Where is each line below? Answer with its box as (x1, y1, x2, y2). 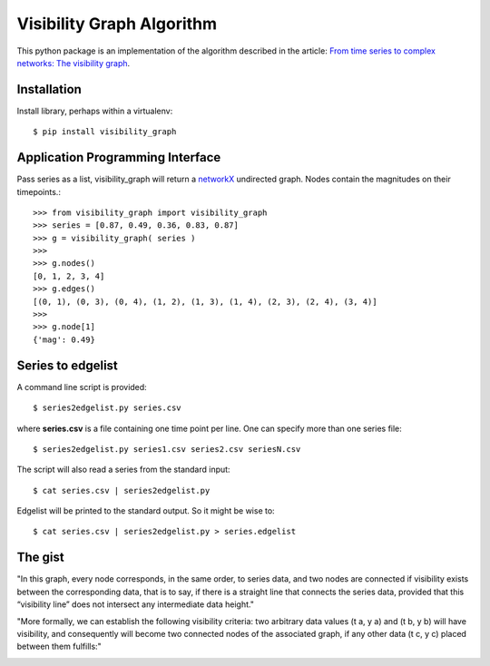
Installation (16, 82, 82, 97)
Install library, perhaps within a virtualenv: (16, 105, 173, 116)
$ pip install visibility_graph (33, 127, 177, 137)
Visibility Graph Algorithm (16, 14, 218, 34)
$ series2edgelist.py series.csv (33, 403, 181, 413)
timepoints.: (16, 186, 61, 197)
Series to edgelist (16, 357, 118, 373)
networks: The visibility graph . (16, 57, 131, 68)
